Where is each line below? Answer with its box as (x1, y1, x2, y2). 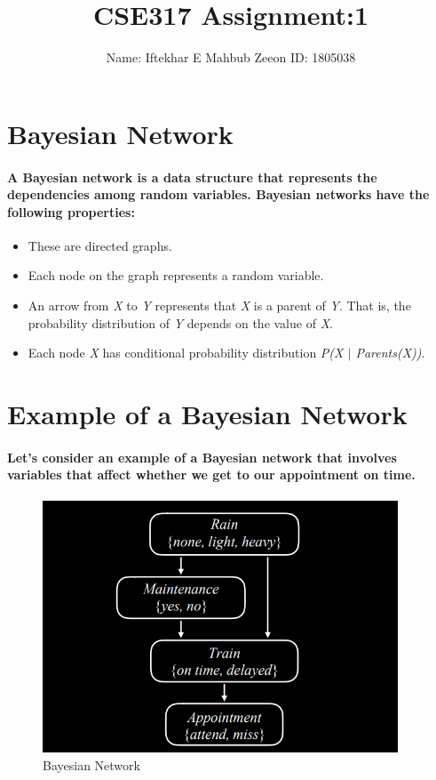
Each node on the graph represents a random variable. (28, 266, 324, 285)
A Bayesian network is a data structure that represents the (7, 167, 377, 186)
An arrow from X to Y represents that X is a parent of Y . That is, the (28, 296, 411, 315)
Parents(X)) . (355, 343, 425, 362)
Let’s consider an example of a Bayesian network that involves (7, 447, 397, 466)
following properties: (7, 202, 135, 221)
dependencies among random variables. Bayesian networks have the (7, 185, 430, 204)
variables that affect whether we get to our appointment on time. (7, 465, 416, 484)
